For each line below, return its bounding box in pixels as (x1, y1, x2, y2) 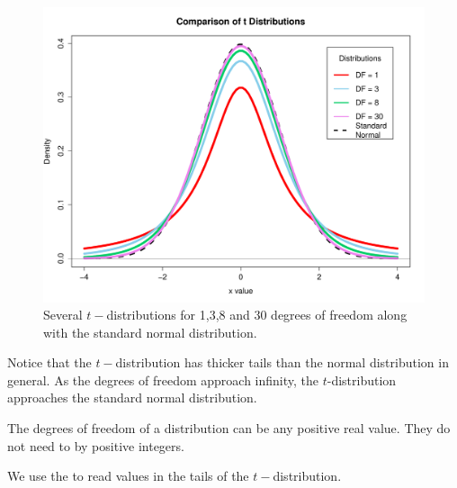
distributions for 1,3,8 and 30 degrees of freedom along (106, 305, 408, 324)
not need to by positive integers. (7, 436, 184, 455)
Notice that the (7, 353, 92, 372)
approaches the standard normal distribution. (7, 388, 257, 407)
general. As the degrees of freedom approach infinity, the (7, 370, 319, 389)
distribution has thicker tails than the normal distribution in (115, 353, 449, 372)
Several (43, 305, 83, 324)
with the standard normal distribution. (43, 322, 257, 341)
